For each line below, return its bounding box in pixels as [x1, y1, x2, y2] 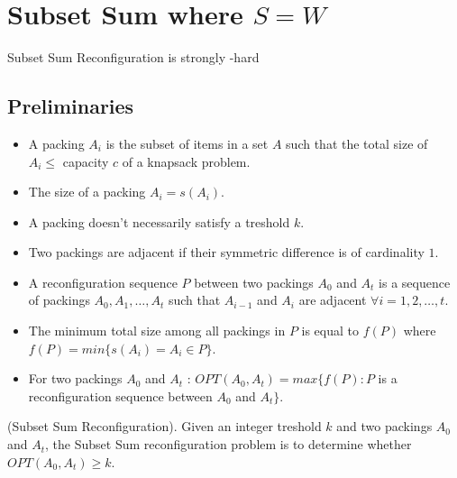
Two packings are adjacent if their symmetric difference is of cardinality [28, 243, 425, 262]
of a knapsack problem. [122, 152, 251, 170]
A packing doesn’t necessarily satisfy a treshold [28, 212, 290, 231]
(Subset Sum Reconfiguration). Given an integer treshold [7, 417, 322, 436]
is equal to [301, 321, 359, 340]
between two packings [194, 272, 314, 291]
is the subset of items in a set [105, 133, 269, 152]
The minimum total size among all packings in [28, 321, 286, 340]
